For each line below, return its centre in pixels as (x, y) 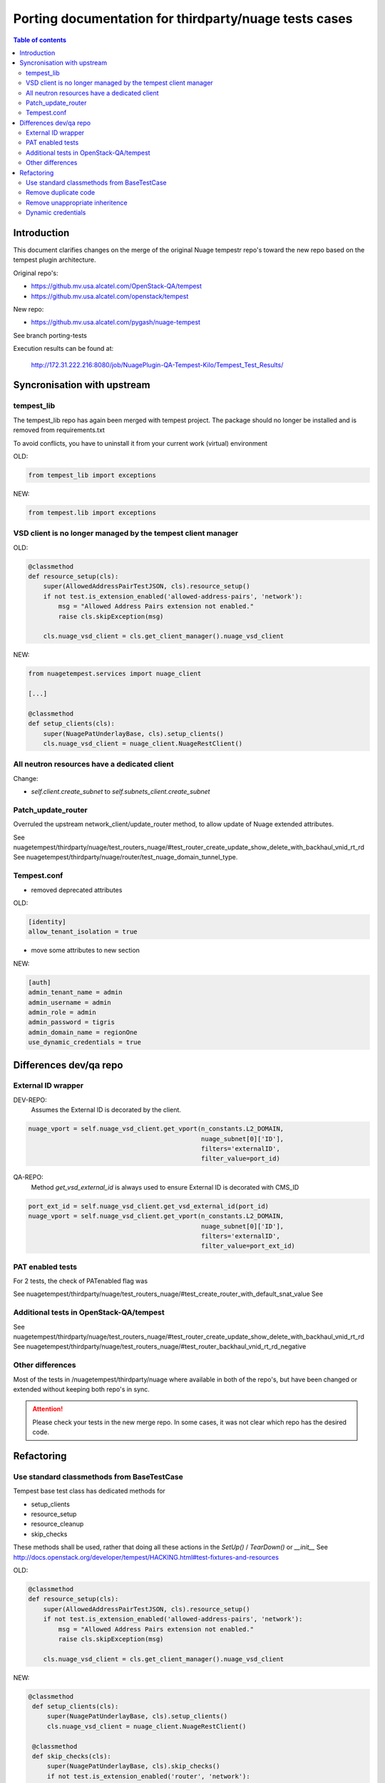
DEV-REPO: (30, 1100)
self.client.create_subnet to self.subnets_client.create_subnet (120, 792)
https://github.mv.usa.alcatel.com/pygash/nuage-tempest (116, 322)
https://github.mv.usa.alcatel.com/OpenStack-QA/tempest (117, 286)
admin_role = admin (62, 1012)
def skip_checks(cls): (72, 1756)
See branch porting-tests (50, 335)
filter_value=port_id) (241, 1159)
